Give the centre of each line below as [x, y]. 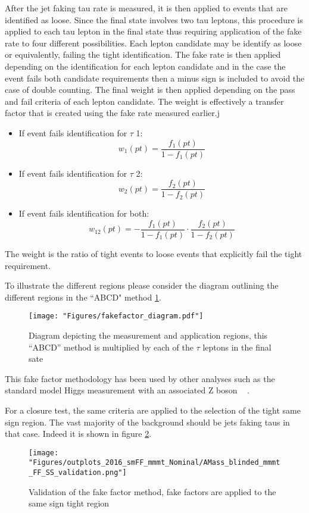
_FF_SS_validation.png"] [78, 473]
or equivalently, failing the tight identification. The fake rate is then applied [143, 54]
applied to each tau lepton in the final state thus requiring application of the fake [153, 31]
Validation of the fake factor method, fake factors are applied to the [152, 491]
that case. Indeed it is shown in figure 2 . [78, 434]
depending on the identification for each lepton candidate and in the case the [145, 66]
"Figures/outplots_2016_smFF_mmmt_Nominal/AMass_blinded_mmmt [154, 463]
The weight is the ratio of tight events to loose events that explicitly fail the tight [154, 253]
